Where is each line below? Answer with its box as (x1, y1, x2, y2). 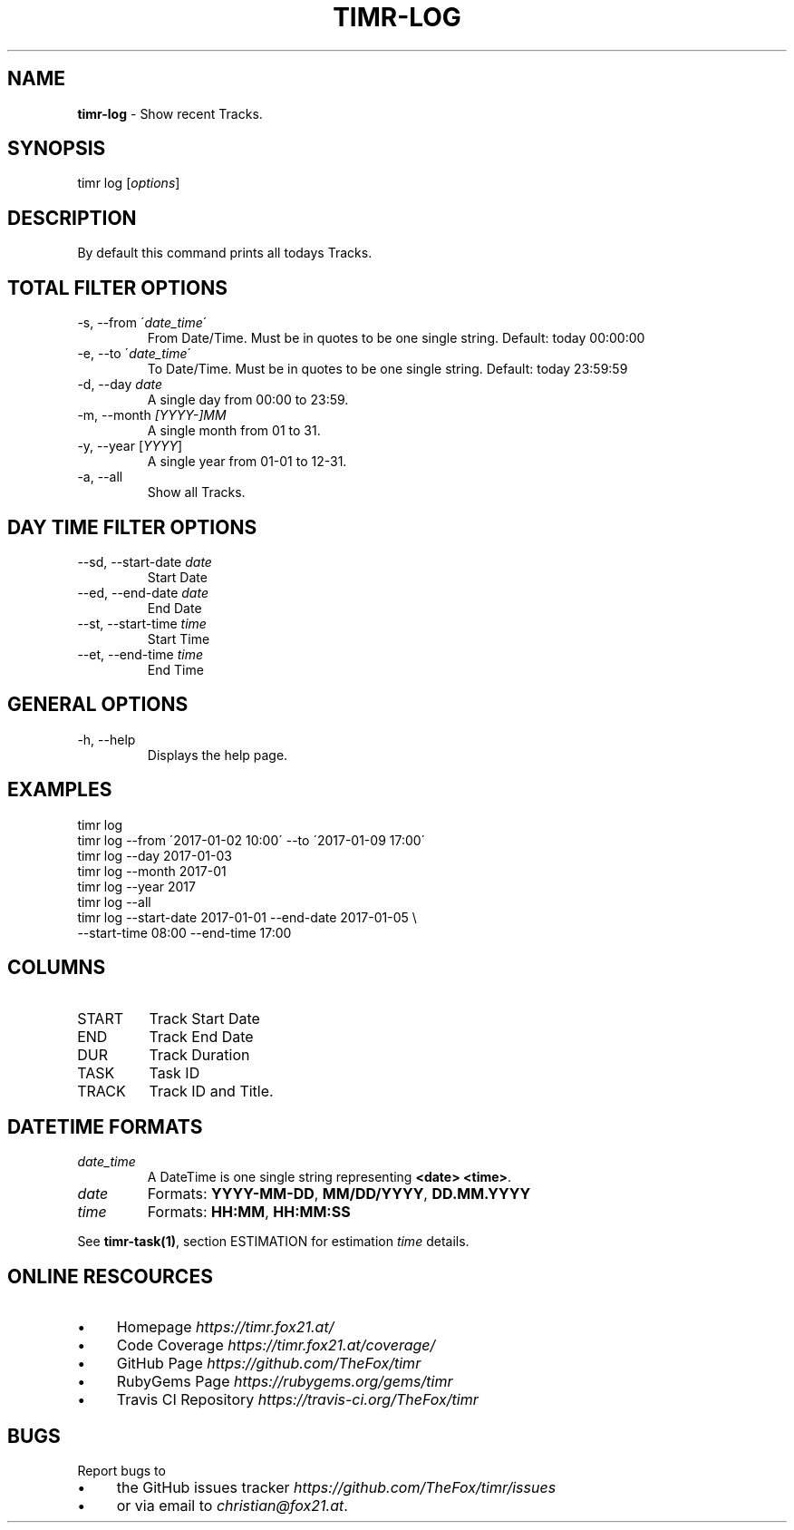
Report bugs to (77, 1463, 166, 1479)
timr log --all (77, 893, 151, 910)
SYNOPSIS (7, 137, 106, 161)
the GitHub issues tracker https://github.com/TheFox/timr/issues (116, 1478, 557, 1497)
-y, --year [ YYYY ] (77, 438, 183, 454)
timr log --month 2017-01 (77, 862, 227, 879)
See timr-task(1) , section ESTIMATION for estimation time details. (77, 1233, 470, 1250)
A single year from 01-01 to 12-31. (147, 453, 347, 470)
